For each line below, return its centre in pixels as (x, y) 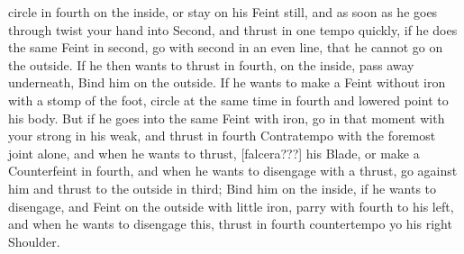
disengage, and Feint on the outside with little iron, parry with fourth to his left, (231, 206)
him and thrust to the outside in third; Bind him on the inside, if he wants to (223, 188)
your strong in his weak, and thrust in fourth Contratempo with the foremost (222, 136)
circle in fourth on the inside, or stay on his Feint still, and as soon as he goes (223, 12)
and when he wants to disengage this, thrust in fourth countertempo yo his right (230, 224)
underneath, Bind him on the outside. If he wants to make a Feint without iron (227, 82)
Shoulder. (34, 241)
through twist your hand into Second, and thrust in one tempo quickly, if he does (233, 29)
